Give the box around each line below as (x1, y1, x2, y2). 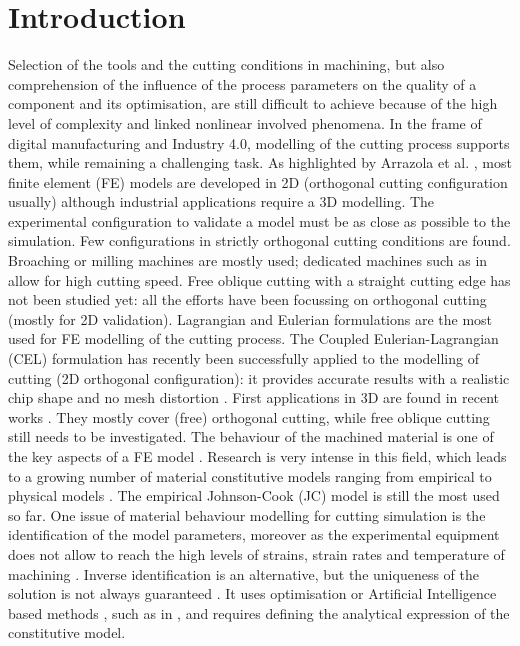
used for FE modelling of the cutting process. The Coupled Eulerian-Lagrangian (8, 328, 499, 349)
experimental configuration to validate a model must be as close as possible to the (8, 210, 511, 231)
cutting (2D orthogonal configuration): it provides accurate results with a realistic (8, 367, 510, 388)
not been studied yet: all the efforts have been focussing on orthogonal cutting (8, 289, 487, 310)
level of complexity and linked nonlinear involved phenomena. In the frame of (8, 112, 482, 133)
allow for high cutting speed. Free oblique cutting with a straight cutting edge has (8, 269, 511, 290)
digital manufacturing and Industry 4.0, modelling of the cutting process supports (8, 132, 510, 153)
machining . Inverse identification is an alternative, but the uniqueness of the (8, 563, 479, 584)
